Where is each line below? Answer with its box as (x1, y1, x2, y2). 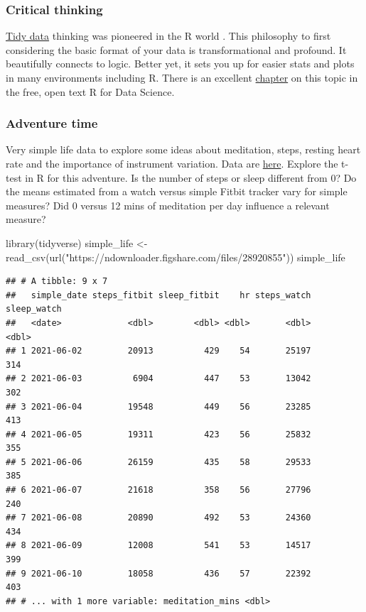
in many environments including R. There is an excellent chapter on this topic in (6, 70, 358, 84)
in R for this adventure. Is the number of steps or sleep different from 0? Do (25, 170, 357, 185)
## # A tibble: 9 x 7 (6, 276, 108, 287)
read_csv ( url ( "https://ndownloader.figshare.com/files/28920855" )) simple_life (6, 249, 345, 264)
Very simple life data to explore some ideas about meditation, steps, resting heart (6, 142, 361, 157)
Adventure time (6, 114, 98, 132)
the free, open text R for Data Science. (6, 84, 175, 99)
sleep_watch (6, 304, 62, 315)
